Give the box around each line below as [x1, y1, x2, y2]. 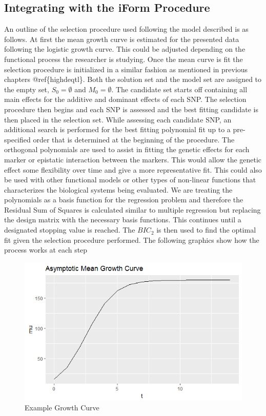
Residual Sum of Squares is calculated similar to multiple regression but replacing [4, 204, 261, 215]
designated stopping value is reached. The [4, 224, 135, 235]
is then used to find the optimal [156, 224, 256, 235]
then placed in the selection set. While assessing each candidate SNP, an [4, 114, 232, 124]
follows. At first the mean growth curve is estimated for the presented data [4, 33, 239, 44]
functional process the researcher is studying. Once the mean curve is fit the [4, 53, 243, 64]
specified [4, 134, 31, 144]
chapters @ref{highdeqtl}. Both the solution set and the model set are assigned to [4, 74, 262, 85]
